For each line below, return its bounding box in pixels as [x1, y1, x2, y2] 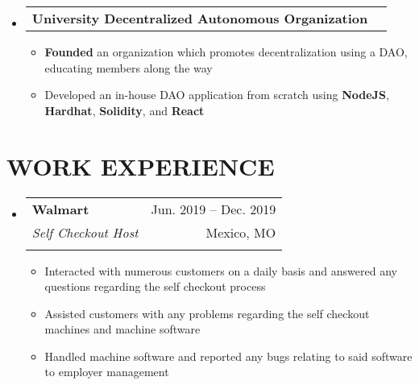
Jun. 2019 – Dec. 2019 [151, 199, 276, 218]
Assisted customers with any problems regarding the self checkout [44, 304, 370, 321]
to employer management [44, 363, 169, 380]
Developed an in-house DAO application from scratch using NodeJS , [44, 86, 389, 103]
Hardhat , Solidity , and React [44, 101, 205, 118]
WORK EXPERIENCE [6, 149, 275, 182]
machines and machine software [44, 321, 201, 337]
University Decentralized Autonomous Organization [31, 9, 368, 27]
